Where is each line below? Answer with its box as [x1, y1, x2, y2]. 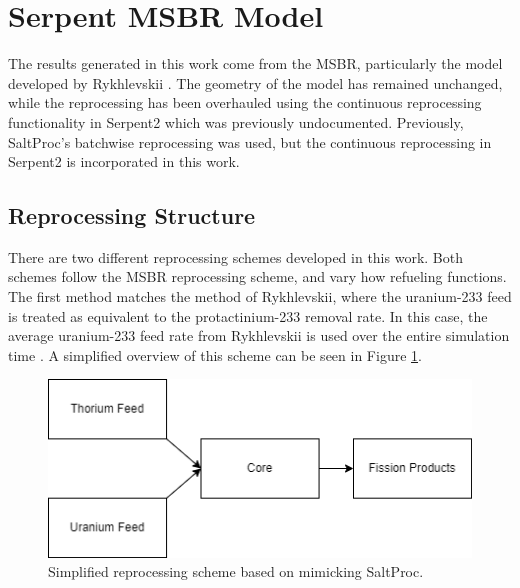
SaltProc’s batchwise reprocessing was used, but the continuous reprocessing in [8, 131, 492, 152]
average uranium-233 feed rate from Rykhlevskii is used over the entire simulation [8, 325, 510, 346]
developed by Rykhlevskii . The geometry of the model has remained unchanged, [8, 72, 503, 93]
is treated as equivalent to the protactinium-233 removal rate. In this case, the [8, 305, 488, 326]
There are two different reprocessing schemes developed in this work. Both [8, 246, 463, 267]
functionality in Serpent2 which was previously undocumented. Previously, [8, 111, 464, 132]
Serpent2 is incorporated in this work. [8, 151, 240, 172]
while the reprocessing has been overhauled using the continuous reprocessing [8, 92, 482, 113]
